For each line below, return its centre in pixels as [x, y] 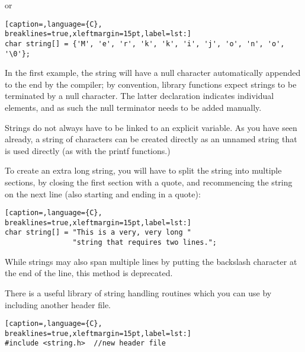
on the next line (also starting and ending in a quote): [103, 193]
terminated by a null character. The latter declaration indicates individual [139, 96]
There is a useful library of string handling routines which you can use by [138, 292]
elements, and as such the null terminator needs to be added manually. [133, 107]
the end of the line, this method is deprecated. [89, 273]
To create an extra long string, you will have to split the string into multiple [143, 170]
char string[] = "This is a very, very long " [98, 233]
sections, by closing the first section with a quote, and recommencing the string [149, 182]
